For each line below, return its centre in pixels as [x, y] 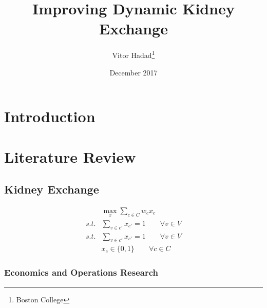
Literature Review [70, 156]
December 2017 [133, 72]
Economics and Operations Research [81, 272]
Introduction [50, 116]
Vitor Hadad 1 [133, 54]
